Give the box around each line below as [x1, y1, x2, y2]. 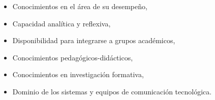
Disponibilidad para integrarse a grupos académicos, [12, 35, 175, 46]
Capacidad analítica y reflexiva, [12, 18, 111, 28]
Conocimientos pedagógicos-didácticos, [12, 52, 133, 62]
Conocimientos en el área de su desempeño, [12, 1, 147, 11]
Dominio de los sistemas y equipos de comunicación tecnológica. [12, 86, 212, 96]
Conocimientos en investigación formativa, [12, 69, 144, 80]
